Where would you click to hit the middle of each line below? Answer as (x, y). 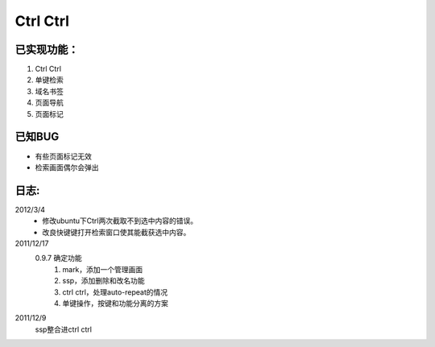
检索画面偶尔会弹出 (67, 167)
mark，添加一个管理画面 (103, 269)
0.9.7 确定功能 (58, 258)
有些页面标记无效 (63, 156)
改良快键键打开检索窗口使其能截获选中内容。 (116, 232)
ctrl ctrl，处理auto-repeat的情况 (115, 292)
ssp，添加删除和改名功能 (104, 281)
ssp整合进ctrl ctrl (64, 329)
